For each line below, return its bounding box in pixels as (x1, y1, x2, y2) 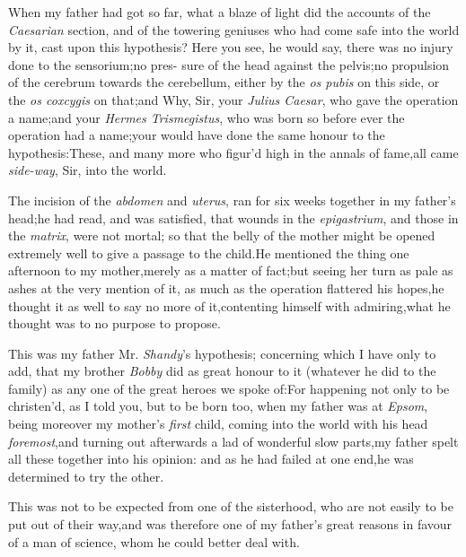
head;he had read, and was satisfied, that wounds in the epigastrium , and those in (8, 208, 459, 227)
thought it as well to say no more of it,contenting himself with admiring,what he (8, 296, 451, 315)
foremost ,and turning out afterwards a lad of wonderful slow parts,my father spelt (8, 431, 459, 450)
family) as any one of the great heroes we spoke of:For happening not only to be (8, 379, 450, 397)
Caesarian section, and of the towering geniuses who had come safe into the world (8, 20, 460, 39)
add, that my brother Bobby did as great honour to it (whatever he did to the (8, 361, 436, 380)
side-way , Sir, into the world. (8, 161, 167, 179)
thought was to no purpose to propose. (8, 314, 221, 333)
